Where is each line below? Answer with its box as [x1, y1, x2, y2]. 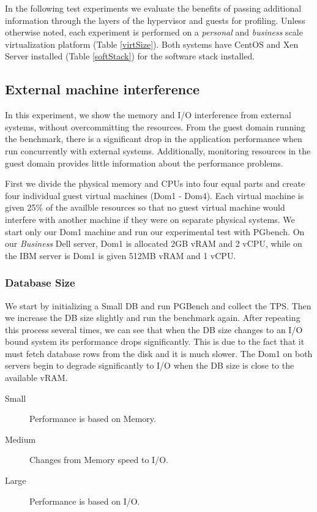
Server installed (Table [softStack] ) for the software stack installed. [5, 50, 255, 62]
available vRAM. [5, 371, 68, 384]
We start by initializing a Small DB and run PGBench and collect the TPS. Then [5, 299, 311, 312]
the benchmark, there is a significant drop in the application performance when [5, 132, 302, 145]
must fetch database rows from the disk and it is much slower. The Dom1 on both [5, 347, 313, 360]
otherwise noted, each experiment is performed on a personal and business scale [5, 26, 303, 39]
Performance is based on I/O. [29, 494, 140, 507]
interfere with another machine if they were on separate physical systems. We [5, 213, 295, 225]
